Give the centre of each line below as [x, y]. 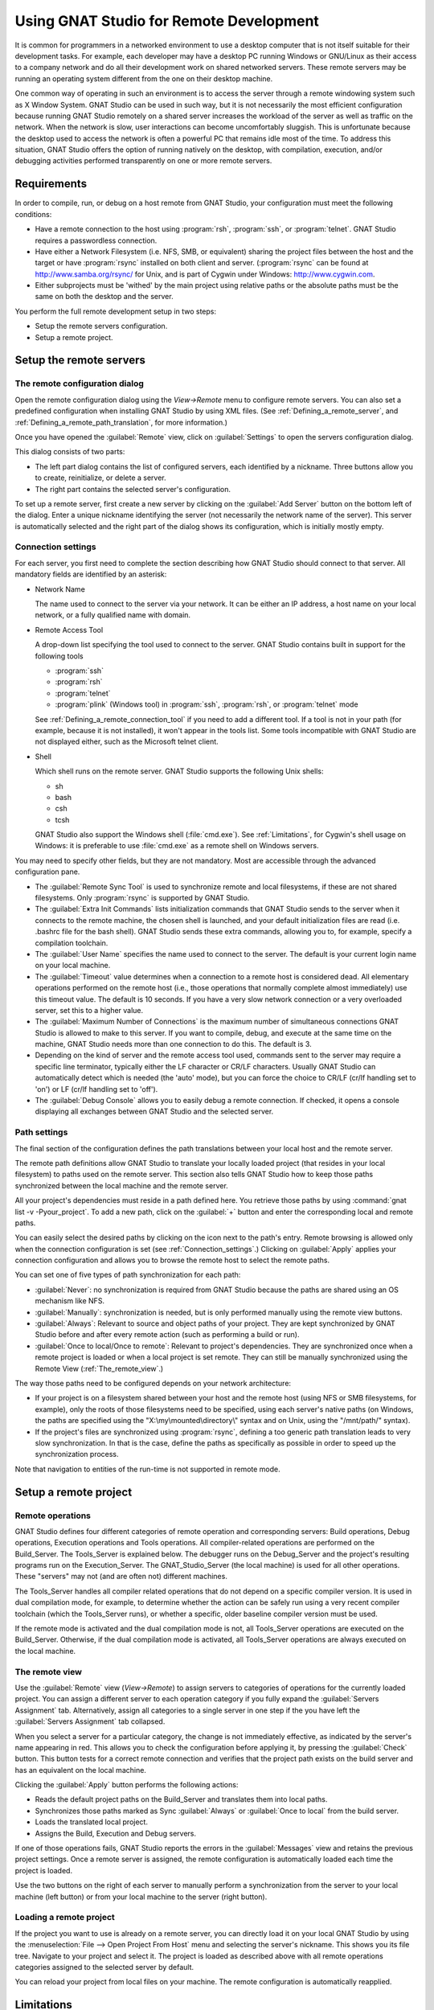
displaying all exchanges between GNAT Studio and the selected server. [154, 1112]
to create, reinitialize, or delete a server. [100, 478]
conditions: [33, 214]
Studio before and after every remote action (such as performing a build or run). [167, 1335]
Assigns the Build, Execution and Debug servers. [116, 1833]
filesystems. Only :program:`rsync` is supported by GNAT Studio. [142, 898]
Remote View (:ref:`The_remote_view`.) [99, 1368]
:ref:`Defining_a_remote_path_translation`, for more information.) [121, 422]
